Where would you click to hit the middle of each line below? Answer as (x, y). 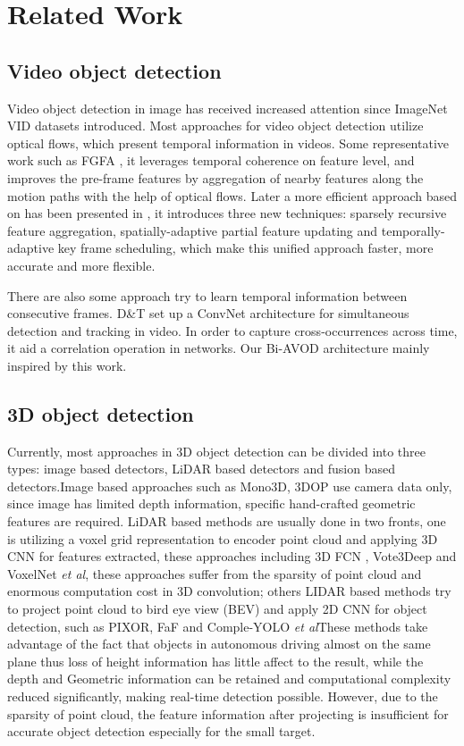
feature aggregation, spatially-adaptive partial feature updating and (193, 230)
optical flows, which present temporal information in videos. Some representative (228, 142)
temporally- (413, 230)
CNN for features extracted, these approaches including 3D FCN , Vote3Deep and (232, 556)
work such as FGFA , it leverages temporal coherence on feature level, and (211, 160)
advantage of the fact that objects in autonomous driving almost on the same (219, 644)
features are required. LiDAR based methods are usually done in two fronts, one (227, 521)
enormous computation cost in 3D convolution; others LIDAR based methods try (229, 591)
